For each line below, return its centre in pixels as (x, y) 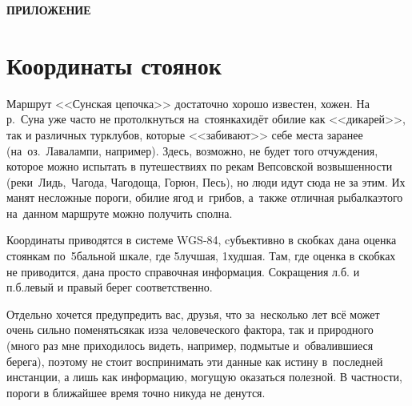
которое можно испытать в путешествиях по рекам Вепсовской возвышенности (200, 166)
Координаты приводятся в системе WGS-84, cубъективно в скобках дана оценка (202, 240)
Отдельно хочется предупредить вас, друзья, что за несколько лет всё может (193, 314)
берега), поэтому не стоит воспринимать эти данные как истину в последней (195, 361)
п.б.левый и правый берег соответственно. (110, 287)
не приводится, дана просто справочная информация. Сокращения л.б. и (183, 271)
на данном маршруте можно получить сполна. (120, 213)
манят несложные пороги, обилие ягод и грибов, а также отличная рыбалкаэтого (205, 197)
